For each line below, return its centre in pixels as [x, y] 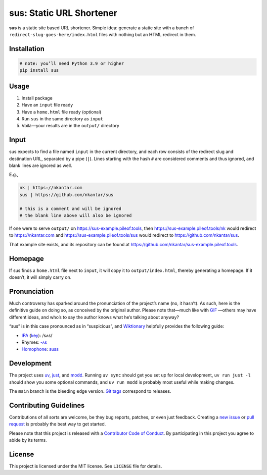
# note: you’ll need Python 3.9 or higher [72, 63]
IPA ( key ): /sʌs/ [37, 335]
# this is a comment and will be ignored [70, 209]
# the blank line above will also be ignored [76, 216]
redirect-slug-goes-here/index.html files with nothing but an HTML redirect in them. [103, 34]
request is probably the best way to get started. [58, 424]
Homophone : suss [40, 349]
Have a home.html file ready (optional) [61, 112]
